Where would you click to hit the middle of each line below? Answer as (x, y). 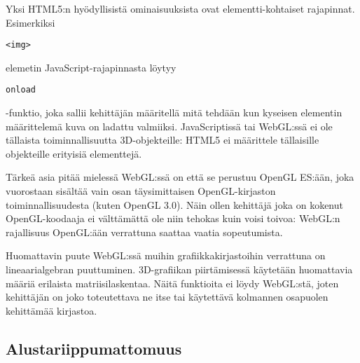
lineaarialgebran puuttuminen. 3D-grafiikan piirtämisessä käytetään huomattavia (179, 269)
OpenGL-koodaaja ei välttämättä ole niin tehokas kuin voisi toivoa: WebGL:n (173, 218)
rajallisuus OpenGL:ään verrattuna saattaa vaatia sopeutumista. (144, 232)
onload (21, 90)
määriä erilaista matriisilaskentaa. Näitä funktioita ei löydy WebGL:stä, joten (172, 283)
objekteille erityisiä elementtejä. (74, 153)
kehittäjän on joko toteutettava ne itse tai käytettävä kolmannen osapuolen (167, 297)
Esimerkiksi (30, 22)
